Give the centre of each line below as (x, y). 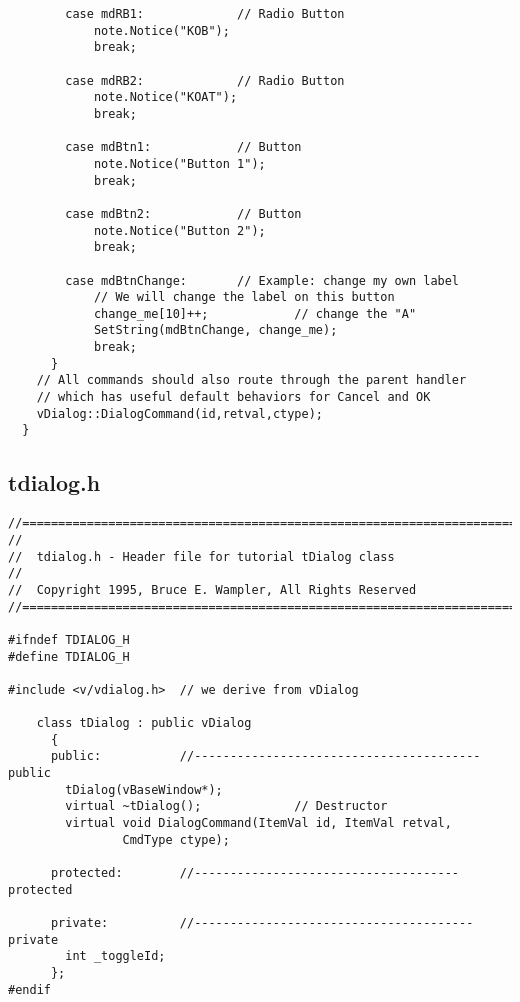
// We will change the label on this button (244, 297)
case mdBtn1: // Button (183, 147)
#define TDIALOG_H (69, 656)
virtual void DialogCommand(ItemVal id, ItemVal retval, (258, 823)
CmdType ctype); (176, 839)
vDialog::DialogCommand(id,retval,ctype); (179, 413)
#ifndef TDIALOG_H (69, 639)
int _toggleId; (115, 956)
